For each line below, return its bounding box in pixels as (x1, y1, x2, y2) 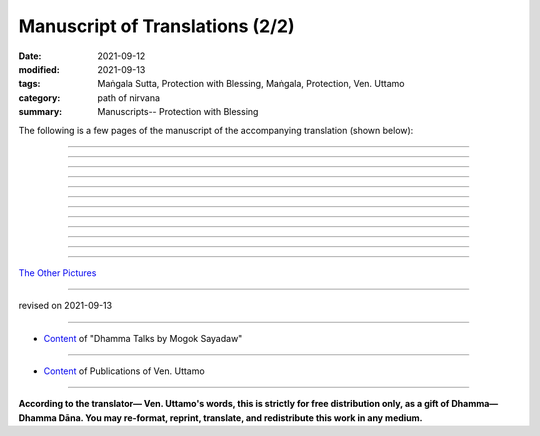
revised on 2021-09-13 (18, 300, 113, 312)
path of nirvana (97, 91, 160, 104)
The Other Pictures (18, 266, 97, 279)
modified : (18, 63, 60, 75)
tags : (18, 78, 41, 90)
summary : (18, 106, 63, 118)
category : (18, 91, 61, 104)
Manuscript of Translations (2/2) (18, 15, 295, 37)
